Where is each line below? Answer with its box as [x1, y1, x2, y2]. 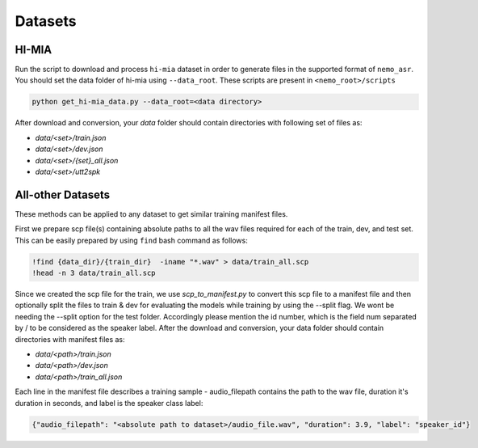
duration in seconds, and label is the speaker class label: [15, 398, 203, 408]
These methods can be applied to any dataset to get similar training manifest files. [15, 209, 288, 218]
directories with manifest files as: [15, 334, 125, 344]
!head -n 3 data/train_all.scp [31, 268, 157, 278]
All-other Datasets [15, 188, 111, 201]
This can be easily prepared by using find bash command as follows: [15, 235, 248, 245]
